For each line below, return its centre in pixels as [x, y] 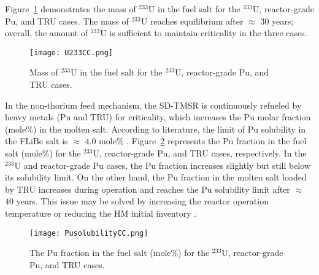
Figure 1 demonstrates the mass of [71, 9]
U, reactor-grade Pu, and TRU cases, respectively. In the [200, 153]
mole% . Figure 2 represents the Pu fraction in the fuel [203, 141]
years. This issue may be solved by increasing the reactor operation [142, 201]
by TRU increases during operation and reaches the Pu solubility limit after [148, 189]
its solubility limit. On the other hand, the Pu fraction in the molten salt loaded [156, 177]
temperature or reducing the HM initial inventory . [101, 213]
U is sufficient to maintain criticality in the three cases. [204, 33]
